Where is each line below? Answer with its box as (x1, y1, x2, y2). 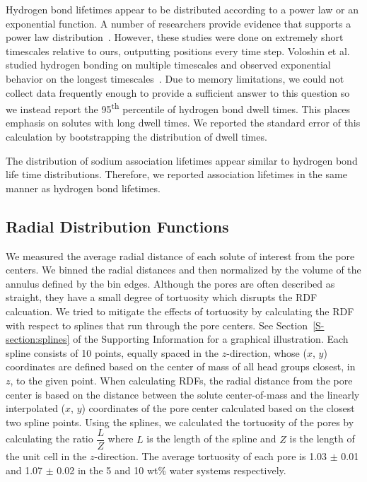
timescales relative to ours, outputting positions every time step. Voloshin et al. (6, 43, 350, 58)
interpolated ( (6, 401, 66, 416)
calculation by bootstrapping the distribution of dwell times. (6, 129, 267, 143)
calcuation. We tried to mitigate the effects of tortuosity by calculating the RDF (6, 303, 354, 318)
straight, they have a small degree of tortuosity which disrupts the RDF (6, 290, 318, 305)
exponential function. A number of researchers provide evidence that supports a (6, 16, 351, 30)
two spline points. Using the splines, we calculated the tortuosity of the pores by (6, 414, 354, 429)
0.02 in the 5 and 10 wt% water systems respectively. (57, 462, 286, 477)
